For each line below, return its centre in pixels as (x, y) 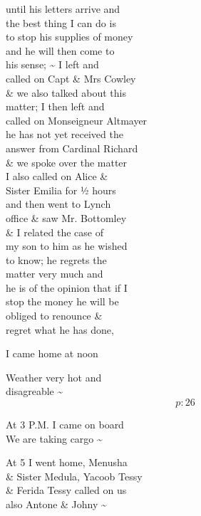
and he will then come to (60, 50)
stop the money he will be (62, 301)
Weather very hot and (54, 377)
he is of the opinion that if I (67, 287)
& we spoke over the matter (67, 162)
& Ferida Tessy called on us (66, 490)
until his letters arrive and (63, 9)
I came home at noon (52, 353)
